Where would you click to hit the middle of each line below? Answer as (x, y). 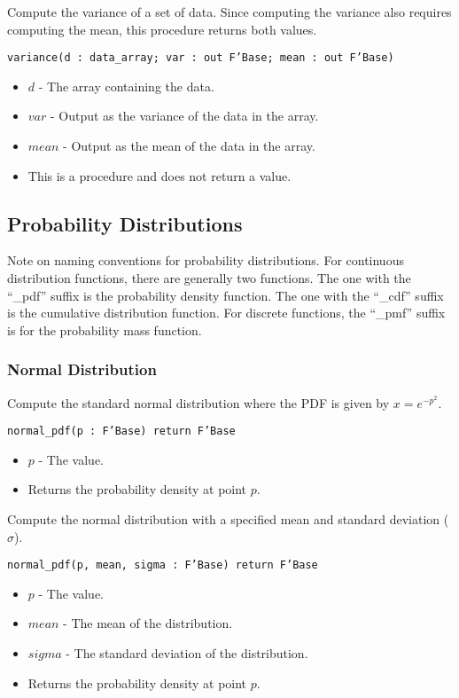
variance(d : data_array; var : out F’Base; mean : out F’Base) (201, 58)
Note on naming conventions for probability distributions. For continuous (206, 260)
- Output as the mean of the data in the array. (189, 146)
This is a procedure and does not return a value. (159, 175)
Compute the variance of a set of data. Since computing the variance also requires (229, 12)
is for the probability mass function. (105, 329)
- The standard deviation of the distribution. (187, 653)
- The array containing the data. (126, 86)
